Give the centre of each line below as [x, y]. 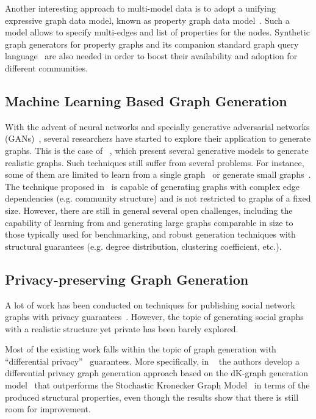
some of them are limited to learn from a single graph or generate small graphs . [158, 174]
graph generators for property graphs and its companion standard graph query [152, 44]
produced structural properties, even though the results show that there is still [152, 397]
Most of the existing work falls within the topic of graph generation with [141, 349]
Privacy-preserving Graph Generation [127, 279]
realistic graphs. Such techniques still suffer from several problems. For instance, [155, 162]
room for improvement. [48, 409]
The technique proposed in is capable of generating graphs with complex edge [152, 186]
